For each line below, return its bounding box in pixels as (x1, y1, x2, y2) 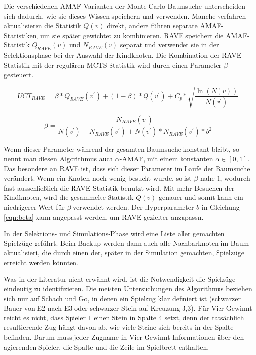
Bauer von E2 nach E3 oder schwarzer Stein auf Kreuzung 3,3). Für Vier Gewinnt (4, 303, 252, 313)
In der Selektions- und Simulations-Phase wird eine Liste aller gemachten (4, 228, 225, 238)
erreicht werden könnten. (4, 257, 79, 267)
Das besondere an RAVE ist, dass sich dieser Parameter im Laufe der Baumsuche (4, 163, 250, 173)
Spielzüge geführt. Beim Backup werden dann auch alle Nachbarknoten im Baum (4, 237, 249, 248)
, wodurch (220, 173, 250, 183)
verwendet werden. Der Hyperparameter (73, 201, 194, 212)
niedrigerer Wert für (4, 201, 65, 212)
